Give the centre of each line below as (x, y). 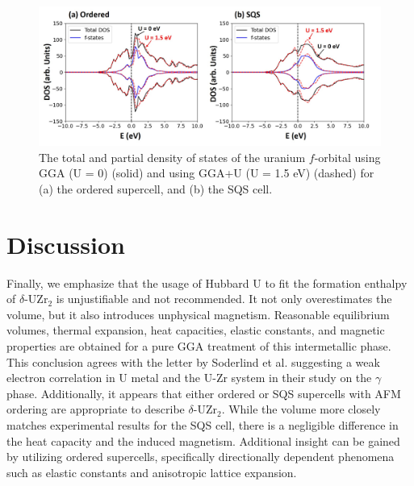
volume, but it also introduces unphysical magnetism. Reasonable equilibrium (198, 314)
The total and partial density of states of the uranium (172, 157)
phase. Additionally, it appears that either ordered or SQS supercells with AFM (204, 393)
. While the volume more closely (301, 409)
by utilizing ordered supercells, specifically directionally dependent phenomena (201, 457)
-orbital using (347, 157)
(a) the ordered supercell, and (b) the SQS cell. (156, 188)
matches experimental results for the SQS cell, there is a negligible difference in (203, 424)
